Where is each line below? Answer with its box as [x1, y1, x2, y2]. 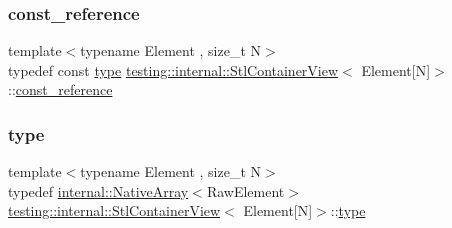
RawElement [206, 180, 285, 201]
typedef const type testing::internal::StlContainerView [8, 59, 339, 80]
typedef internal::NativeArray [8, 180, 189, 201]
